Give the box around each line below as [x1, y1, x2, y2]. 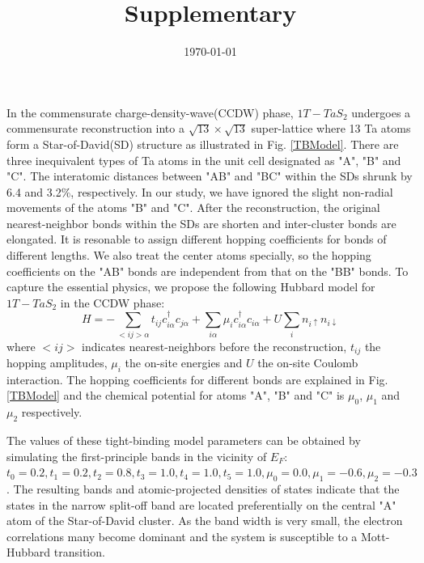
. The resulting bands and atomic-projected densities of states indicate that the [6, 480, 400, 497]
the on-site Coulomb [257, 354, 358, 371]
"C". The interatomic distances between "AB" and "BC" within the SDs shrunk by [6, 167, 413, 184]
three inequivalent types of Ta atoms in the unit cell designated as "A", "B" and [6, 151, 401, 168]
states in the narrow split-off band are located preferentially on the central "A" [6, 496, 396, 513]
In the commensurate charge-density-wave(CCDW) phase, [6, 104, 294, 121]
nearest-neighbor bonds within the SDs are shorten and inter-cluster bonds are [6, 214, 396, 231]
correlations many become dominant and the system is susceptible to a [6, 527, 358, 544]
